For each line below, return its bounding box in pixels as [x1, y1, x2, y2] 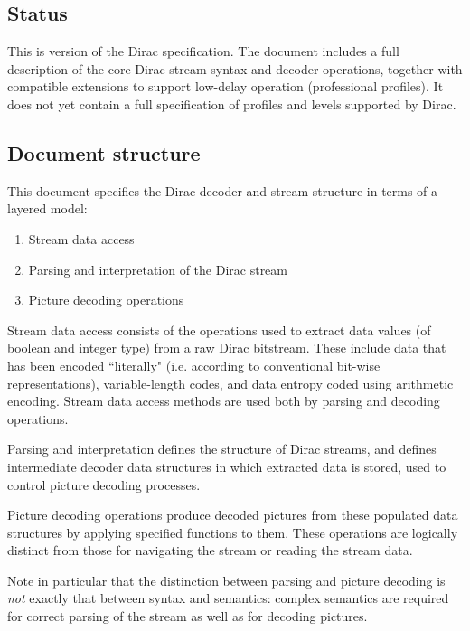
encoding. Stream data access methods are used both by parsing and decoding [7, 391, 440, 410]
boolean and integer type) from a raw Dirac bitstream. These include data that [7, 338, 446, 357]
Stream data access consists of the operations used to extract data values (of [7, 320, 431, 339]
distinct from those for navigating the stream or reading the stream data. [7, 541, 413, 560]
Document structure [7, 138, 201, 166]
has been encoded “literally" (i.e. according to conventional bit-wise [7, 355, 381, 374]
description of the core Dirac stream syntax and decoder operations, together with [7, 59, 463, 78]
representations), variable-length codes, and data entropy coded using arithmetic [7, 373, 454, 392]
